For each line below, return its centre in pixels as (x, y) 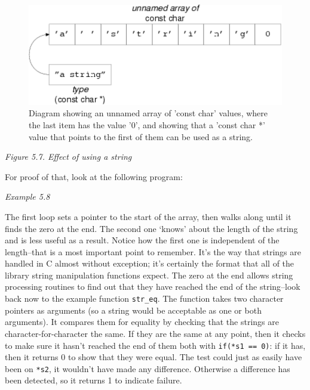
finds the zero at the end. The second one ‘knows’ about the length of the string (151, 228)
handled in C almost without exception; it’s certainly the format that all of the (150, 263)
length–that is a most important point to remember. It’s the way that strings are (153, 251)
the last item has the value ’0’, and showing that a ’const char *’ (147, 124)
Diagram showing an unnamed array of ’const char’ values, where (148, 113)
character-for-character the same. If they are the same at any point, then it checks (155, 333)
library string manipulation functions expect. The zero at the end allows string (149, 275)
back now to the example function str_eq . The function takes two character (144, 298)
